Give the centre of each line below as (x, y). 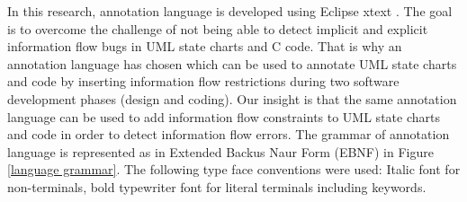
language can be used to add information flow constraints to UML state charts (224, 116)
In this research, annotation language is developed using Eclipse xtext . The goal (230, 11)
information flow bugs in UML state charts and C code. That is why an (205, 46)
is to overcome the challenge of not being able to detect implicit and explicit (218, 28)
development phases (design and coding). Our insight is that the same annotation (232, 98)
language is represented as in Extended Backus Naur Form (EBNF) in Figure (220, 151)
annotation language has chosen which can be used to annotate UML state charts (232, 63)
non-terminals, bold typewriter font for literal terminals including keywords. (217, 186)
